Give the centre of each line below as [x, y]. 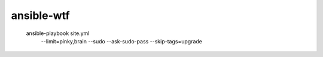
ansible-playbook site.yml [58, 33]
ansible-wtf [40, 15]
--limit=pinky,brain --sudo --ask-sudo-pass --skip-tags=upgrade [122, 41]
